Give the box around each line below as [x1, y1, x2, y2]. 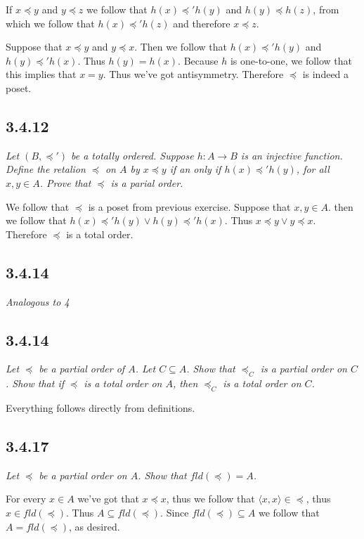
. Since [160, 505, 189, 519]
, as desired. [69, 519, 120, 533]
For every [6, 491, 46, 506]
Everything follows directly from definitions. [6, 400, 195, 415]
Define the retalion [6, 162, 86, 176]
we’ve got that [77, 491, 139, 506]
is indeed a [302, 67, 349, 82]
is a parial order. [110, 175, 183, 190]
